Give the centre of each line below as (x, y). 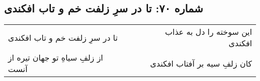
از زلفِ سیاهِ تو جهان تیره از (56, 58)
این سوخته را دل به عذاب (208, 32)
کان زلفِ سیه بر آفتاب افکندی (201, 63)
